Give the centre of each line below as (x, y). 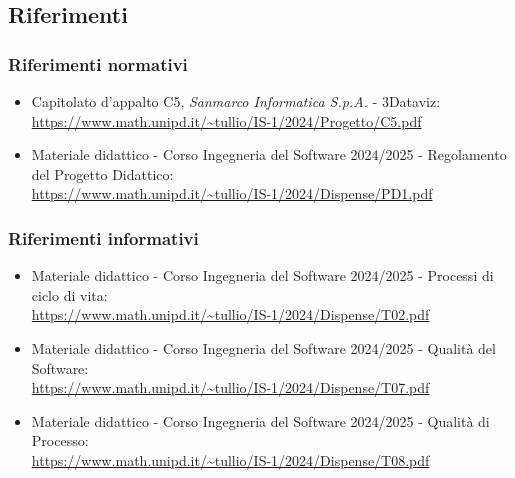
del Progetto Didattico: (102, 173)
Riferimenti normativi (98, 63)
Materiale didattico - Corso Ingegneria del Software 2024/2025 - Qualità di (260, 420)
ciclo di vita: (69, 294)
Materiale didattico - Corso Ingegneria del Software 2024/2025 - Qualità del (263, 347)
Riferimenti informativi (103, 237)
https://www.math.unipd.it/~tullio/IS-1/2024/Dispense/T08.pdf (230, 459)
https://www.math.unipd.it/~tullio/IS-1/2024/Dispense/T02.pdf (230, 314)
